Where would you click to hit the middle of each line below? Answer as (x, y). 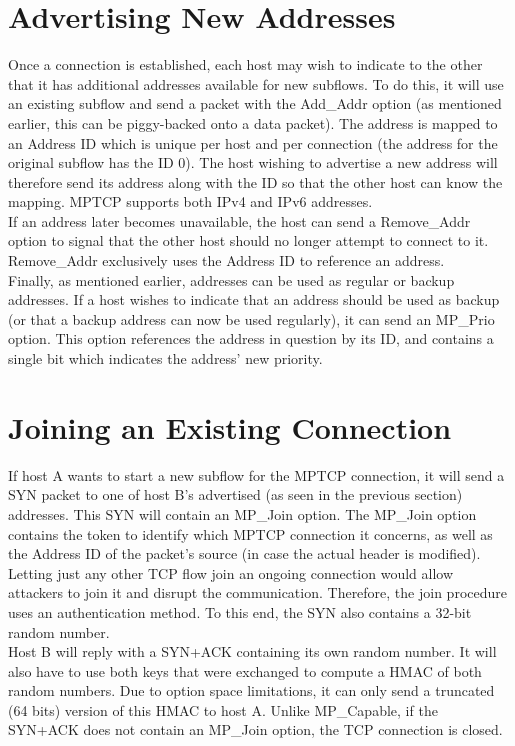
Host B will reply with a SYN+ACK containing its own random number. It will (252, 651)
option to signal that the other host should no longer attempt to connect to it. (248, 240)
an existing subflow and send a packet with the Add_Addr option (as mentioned (255, 103)
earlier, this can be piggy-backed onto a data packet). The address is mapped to (253, 122)
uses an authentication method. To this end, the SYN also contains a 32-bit (240, 611)
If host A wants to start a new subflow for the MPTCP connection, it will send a (256, 474)
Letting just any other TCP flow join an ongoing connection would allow (231, 572)
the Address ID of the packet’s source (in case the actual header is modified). (244, 553)
